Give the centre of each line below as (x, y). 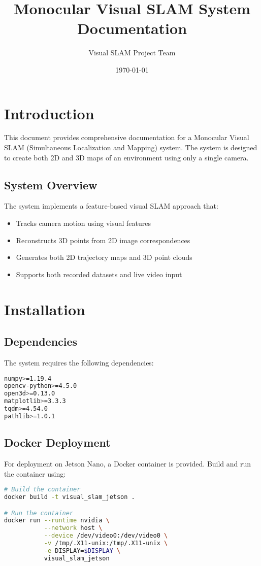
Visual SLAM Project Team (132, 53)
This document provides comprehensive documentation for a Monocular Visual (127, 137)
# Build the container (42, 490)
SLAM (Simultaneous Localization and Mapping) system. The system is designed (131, 147)
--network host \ (73, 528)
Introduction (49, 113)
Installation (45, 309)
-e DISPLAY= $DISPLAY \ (82, 551)
